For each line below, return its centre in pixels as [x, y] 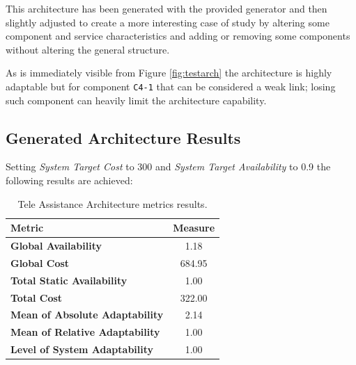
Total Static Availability [69, 280]
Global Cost [40, 262]
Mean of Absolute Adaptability [87, 315]
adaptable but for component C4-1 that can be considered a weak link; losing [171, 86]
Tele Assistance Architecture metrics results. [113, 203]
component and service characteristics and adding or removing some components [178, 36]
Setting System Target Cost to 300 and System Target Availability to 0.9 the [168, 167]
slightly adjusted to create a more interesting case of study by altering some [168, 22]
